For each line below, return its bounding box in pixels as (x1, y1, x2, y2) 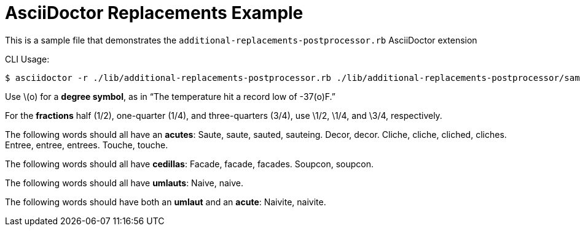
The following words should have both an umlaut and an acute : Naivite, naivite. (5, 196, 326, 207)
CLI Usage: (5, 53, 50, 64)
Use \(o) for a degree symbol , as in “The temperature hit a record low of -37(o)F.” (5, 91, 335, 102)
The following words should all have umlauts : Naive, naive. (5, 177, 243, 188)
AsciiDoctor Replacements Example (5, 2, 304, 23)
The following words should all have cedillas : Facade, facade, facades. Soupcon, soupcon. (5, 158, 374, 169)
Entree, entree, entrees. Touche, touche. (5, 139, 168, 150)
